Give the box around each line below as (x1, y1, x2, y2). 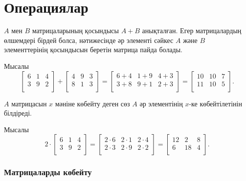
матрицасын (11, 98, 47, 108)
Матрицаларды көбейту (4, 166, 92, 178)
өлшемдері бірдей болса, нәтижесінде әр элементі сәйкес (4, 35, 174, 45)
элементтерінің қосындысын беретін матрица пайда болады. (4, 44, 183, 55)
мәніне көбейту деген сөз (55, 98, 130, 108)
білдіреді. (4, 108, 32, 118)
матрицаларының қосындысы (32, 25, 119, 36)
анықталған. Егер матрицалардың (142, 25, 242, 36)
